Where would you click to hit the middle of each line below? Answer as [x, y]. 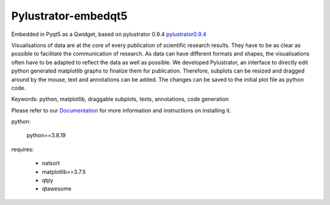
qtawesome [57, 189]
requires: [23, 149]
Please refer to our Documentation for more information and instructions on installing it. [121, 110]
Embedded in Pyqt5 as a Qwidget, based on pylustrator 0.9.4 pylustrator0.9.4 [109, 34]
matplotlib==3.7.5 [64, 171]
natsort [51, 163]
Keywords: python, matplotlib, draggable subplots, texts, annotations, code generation [120, 99]
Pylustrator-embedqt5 [69, 16]
